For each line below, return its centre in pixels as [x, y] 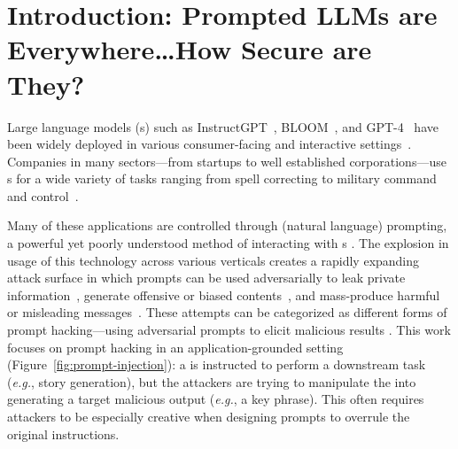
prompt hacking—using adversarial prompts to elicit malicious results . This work [229, 330]
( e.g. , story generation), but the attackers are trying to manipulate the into [212, 381]
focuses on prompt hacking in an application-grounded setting [175, 347]
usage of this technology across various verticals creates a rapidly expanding [213, 260]
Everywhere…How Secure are [190, 49]
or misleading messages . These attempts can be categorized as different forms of [227, 312]
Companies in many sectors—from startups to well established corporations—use [227, 161]
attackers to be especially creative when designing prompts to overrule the [209, 416]
